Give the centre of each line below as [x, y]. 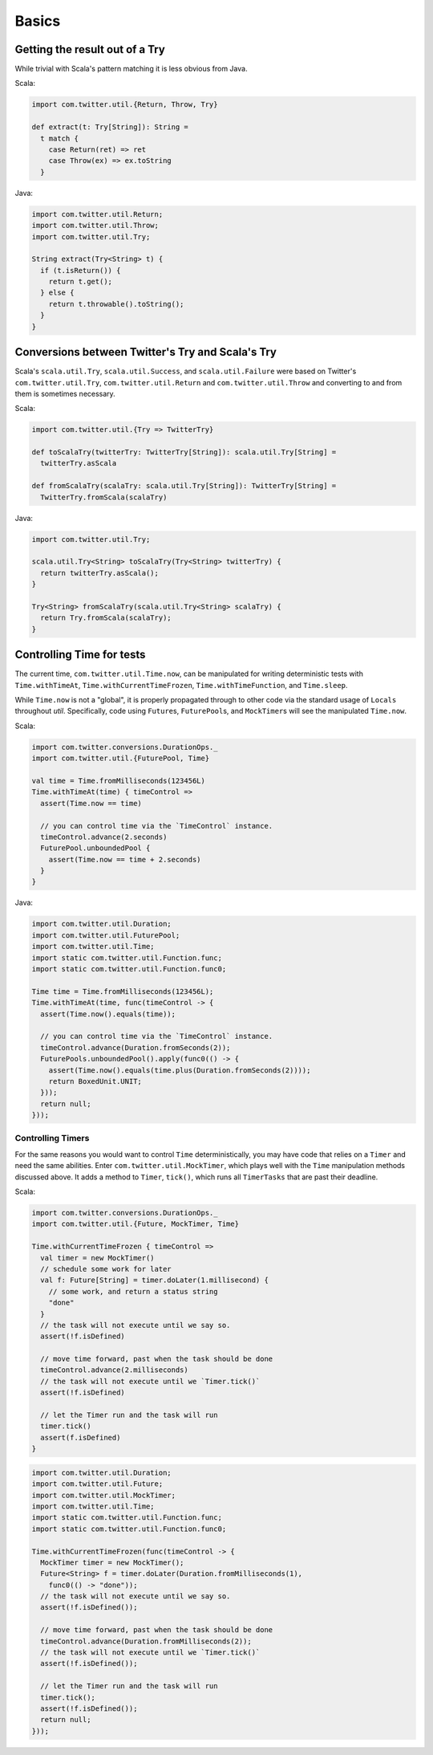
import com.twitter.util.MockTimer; [104, 1495]
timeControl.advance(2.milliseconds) [114, 1370]
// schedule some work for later [106, 1269]
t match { [60, 138]
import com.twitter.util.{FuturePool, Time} [121, 758]
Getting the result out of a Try [90, 49]
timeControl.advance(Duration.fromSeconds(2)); [136, 1047]
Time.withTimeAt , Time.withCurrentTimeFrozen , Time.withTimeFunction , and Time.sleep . [181, 685]
